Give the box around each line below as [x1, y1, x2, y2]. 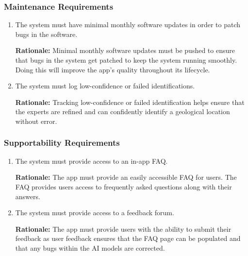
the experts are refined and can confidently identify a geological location [15, 106, 230, 117]
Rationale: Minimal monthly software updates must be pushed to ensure [15, 45, 235, 55]
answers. [15, 191, 40, 201]
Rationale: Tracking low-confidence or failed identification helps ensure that [15, 97, 245, 107]
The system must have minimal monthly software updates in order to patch [15, 19, 241, 30]
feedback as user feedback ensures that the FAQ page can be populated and [15, 233, 241, 243]
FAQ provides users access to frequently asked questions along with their [15, 181, 232, 191]
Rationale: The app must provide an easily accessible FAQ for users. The [15, 172, 237, 182]
